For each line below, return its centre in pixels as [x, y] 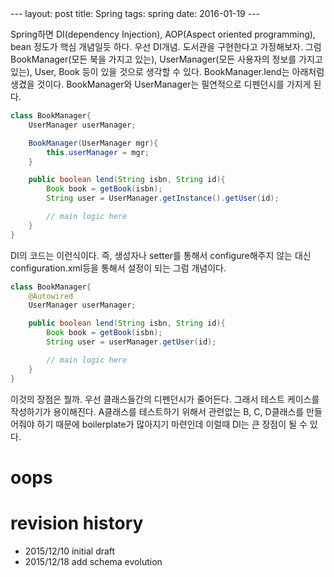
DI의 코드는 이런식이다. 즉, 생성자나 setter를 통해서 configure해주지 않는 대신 [161, 255]
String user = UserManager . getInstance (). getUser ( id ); [163, 198]
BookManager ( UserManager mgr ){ [93, 143]
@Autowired [51, 296]
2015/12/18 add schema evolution [93, 561]
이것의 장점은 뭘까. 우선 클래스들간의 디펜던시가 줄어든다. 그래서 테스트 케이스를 [165, 399]
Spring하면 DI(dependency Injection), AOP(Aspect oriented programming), [163, 34]
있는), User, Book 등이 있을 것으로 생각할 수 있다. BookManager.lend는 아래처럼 [167, 71]
